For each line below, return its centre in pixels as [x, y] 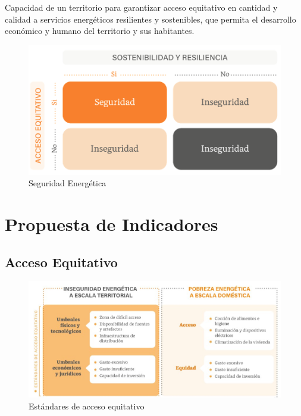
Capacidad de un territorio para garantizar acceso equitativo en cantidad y [141, 7]
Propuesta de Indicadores [112, 224]
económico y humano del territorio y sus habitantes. [100, 31]
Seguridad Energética [68, 183]
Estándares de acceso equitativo [87, 406]
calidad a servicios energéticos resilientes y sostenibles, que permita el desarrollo [150, 19]
